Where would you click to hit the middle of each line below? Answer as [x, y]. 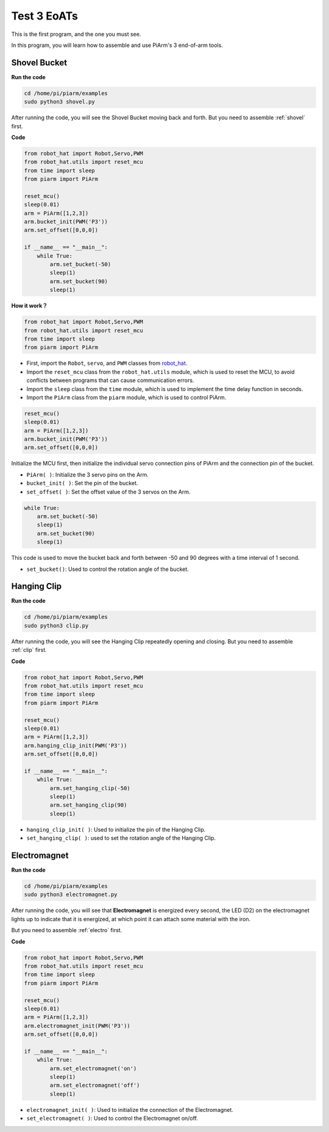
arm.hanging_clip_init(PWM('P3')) [76, 745]
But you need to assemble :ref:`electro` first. [67, 930]
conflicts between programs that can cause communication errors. [110, 380]
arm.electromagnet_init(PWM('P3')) [77, 1026]
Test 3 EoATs [45, 16]
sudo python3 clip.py [56, 625]
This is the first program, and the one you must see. [76, 34]
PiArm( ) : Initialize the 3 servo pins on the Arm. [88, 475]
